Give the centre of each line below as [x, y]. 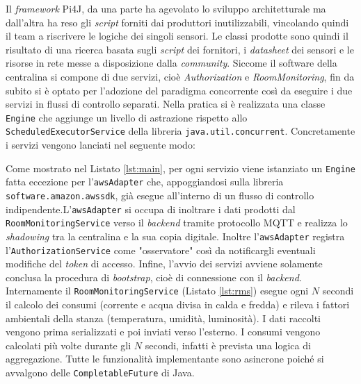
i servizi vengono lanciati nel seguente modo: [101, 145]
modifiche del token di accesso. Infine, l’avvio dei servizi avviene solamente [164, 264]
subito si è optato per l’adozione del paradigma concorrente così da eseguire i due [179, 90]
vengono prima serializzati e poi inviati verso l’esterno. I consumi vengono [163, 332]
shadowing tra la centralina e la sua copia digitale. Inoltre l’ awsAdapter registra [175, 236]
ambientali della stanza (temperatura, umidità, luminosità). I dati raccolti [163, 318]
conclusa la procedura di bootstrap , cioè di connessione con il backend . [154, 277]
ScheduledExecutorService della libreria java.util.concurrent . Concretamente [180, 131]
